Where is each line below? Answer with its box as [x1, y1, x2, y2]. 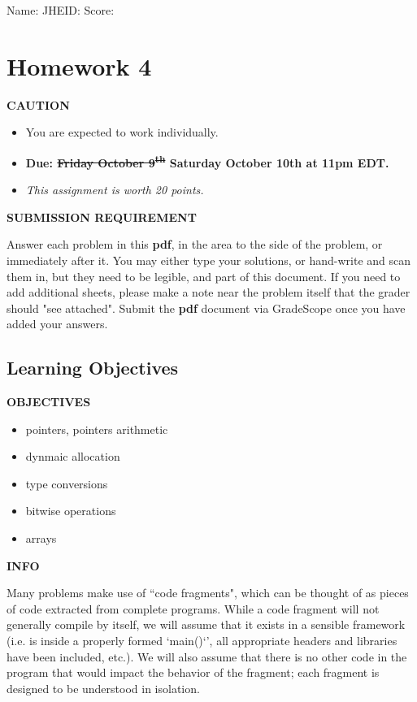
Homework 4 [7, 49, 152, 82]
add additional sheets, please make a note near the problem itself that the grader [7, 284, 410, 301]
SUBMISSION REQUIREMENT [7, 208, 197, 225]
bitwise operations [25, 502, 116, 519]
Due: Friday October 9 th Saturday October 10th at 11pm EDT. [25, 151, 389, 171]
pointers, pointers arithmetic [25, 420, 168, 437]
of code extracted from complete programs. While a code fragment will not [7, 600, 380, 617]
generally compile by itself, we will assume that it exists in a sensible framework [7, 616, 406, 633]
